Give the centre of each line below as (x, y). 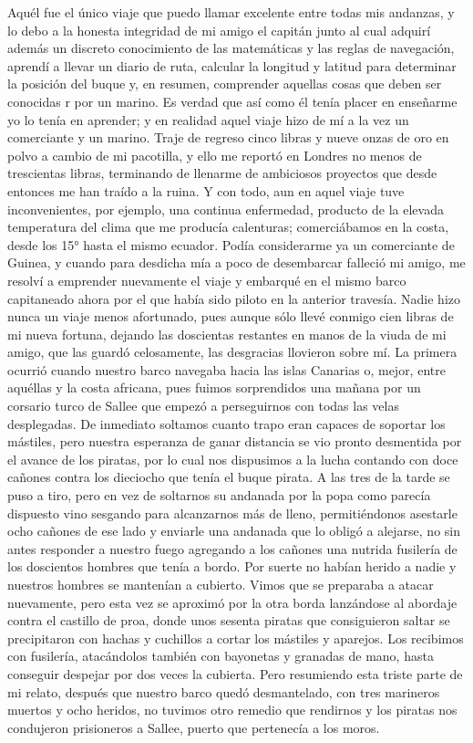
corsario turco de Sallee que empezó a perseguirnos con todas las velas (203, 406)
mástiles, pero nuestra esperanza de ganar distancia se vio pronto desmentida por (235, 441)
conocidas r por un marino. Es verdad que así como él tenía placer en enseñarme (232, 101)
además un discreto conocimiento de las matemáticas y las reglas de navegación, (231, 48)
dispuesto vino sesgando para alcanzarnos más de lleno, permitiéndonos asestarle (232, 513)
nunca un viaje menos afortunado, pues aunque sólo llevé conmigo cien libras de (231, 316)
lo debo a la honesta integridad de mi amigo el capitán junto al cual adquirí (219, 30)
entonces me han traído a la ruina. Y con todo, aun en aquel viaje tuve (206, 190)
